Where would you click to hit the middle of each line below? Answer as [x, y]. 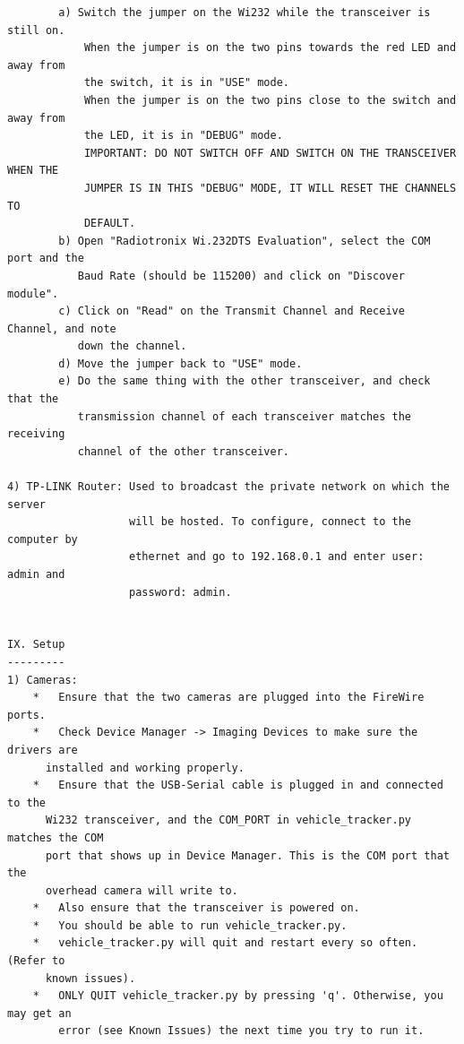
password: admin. [180, 592]
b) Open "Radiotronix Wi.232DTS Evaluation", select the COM [245, 241]
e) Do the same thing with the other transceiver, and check [245, 381]
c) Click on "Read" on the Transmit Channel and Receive [232, 311]
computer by [43, 539]
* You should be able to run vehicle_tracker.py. [190, 925]
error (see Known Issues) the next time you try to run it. [241, 1031]
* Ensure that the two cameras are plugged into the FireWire [228, 698]
